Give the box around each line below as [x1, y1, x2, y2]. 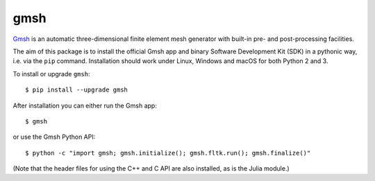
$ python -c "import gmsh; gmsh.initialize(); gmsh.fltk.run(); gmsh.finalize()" [25, 149, 311, 157]
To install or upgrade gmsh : [12, 69, 90, 78]
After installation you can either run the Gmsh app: [12, 101, 158, 110]
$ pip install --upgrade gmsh [25, 86, 128, 94]
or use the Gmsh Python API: [12, 132, 96, 141]
